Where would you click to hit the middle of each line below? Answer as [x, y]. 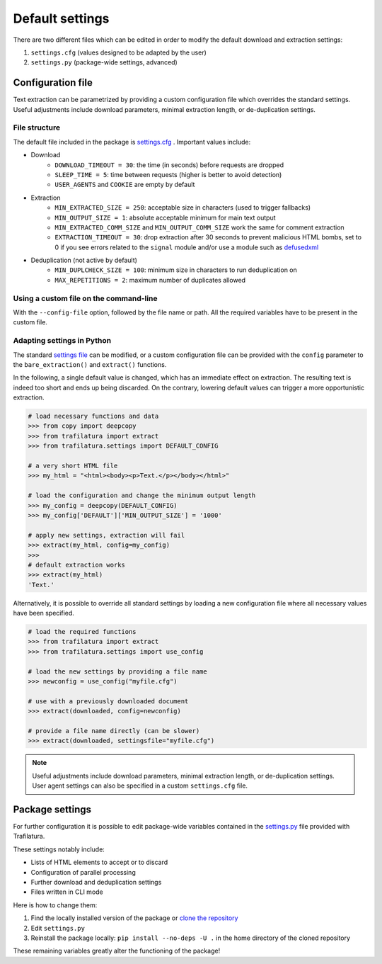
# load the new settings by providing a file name [118, 671]
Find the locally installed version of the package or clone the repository [134, 918]
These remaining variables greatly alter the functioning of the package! [117, 951]
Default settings [61, 18]
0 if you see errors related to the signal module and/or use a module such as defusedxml [187, 247]
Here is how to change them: [55, 905]
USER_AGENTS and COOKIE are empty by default [125, 185]
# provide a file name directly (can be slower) [114, 731]
